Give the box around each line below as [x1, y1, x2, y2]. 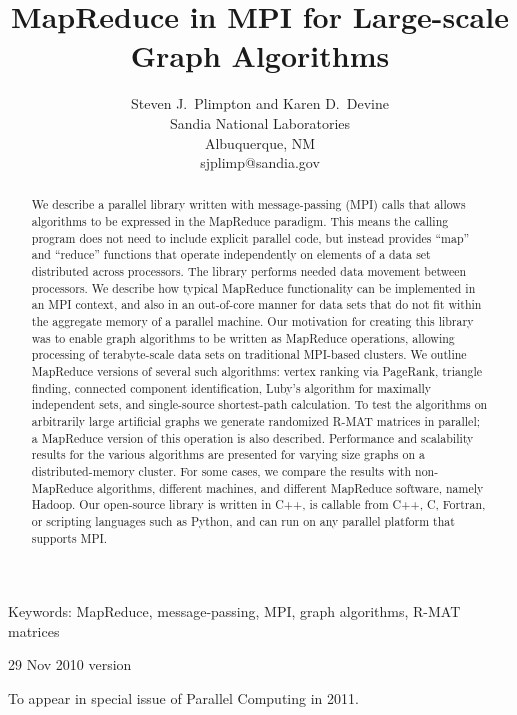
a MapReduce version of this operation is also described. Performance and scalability [31, 429, 474, 446]
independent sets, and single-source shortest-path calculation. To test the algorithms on [31, 396, 488, 413]
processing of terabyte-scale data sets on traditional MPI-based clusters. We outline [31, 346, 467, 363]
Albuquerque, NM [204, 132, 316, 153]
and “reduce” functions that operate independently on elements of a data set [31, 246, 431, 263]
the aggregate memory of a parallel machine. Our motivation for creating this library [31, 313, 474, 330]
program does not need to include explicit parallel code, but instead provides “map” [31, 229, 470, 246]
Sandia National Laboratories [169, 112, 351, 133]
